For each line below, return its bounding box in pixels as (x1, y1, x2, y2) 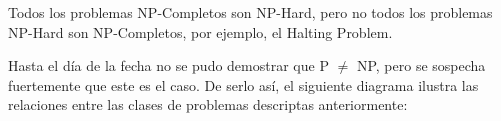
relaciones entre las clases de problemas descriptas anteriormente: (8, 94, 408, 115)
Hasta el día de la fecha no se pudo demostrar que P (8, 55, 329, 76)
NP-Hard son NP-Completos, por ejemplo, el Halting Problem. (8, 21, 393, 42)
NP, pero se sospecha (356, 55, 486, 76)
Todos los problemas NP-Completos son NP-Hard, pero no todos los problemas (8, 2, 493, 22)
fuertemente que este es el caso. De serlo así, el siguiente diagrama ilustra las (8, 74, 479, 95)
